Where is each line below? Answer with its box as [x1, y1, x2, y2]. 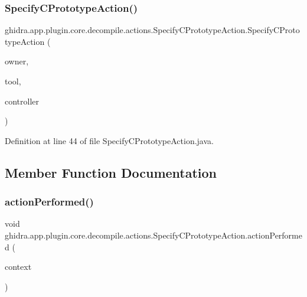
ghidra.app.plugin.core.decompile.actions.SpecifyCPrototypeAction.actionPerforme [5, 229, 302, 241]
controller [5, 94, 40, 107]
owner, [5, 55, 29, 67]
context [5, 260, 32, 273]
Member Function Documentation [5, 163, 217, 181]
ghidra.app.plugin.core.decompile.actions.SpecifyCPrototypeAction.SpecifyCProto [5, 24, 300, 36]
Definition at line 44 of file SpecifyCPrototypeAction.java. [5, 134, 214, 146]
